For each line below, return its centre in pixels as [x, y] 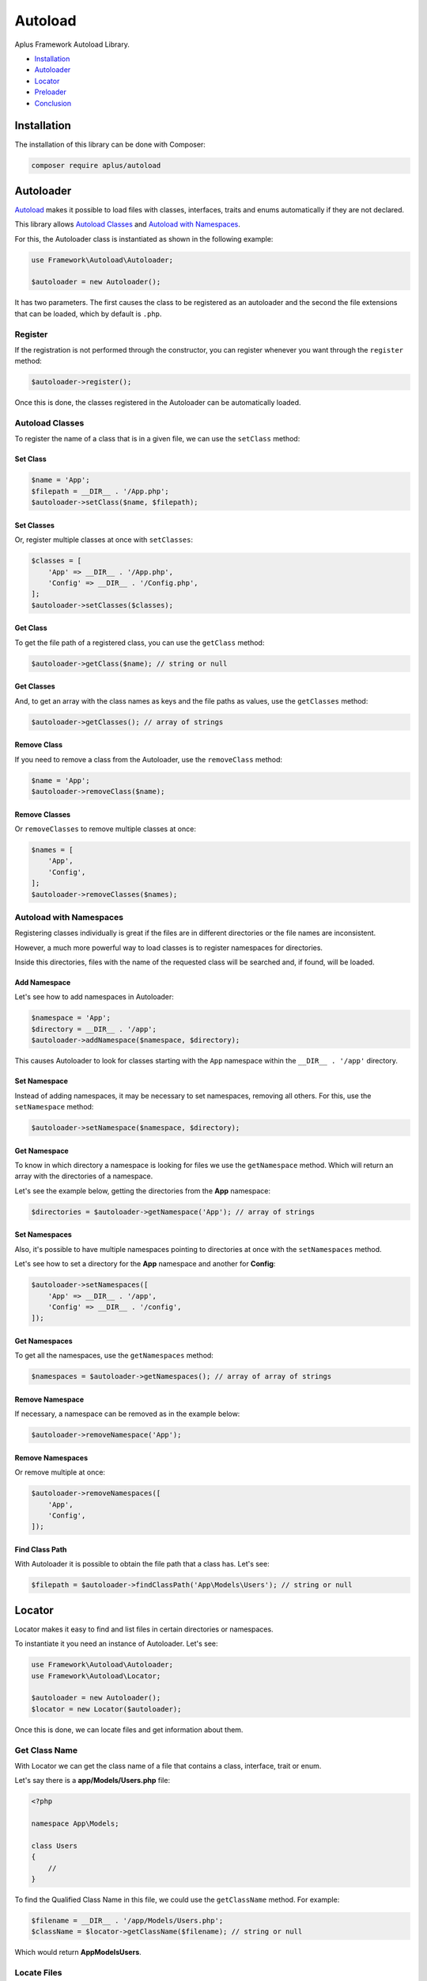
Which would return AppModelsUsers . [78, 1952]
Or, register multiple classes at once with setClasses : [104, 540]
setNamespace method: [54, 1107]
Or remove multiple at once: [60, 1472]
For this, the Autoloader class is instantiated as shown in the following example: [144, 239]
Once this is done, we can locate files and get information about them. [129, 1729]
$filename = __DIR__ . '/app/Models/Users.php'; [127, 1920]
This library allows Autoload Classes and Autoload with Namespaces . [127, 224]
